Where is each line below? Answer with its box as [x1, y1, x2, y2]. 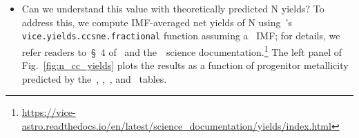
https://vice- [21, 105, 76, 119]
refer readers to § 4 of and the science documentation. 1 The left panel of [21, 42, 342, 59]
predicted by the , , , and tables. [21, 71, 167, 86]
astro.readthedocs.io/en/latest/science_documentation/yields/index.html [21, 118, 331, 132]
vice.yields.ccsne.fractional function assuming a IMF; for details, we [21, 28, 340, 43]
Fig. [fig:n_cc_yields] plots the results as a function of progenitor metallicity [21, 58, 349, 72]
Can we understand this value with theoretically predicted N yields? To [21, 1, 324, 15]
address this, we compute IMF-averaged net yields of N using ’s [21, 14, 292, 29]
